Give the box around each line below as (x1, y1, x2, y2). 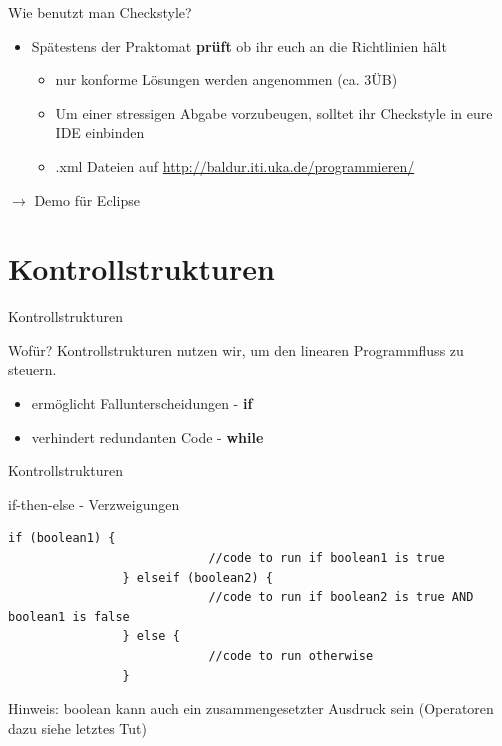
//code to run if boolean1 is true (208, 551, 445, 566)
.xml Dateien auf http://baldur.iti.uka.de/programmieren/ (55, 155, 415, 176)
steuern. (8, 359, 57, 380)
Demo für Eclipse (34, 189, 140, 210)
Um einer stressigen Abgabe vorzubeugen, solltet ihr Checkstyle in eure (55, 102, 493, 123)
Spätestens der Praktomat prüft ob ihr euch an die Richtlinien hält (31, 35, 447, 56)
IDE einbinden (55, 122, 145, 143)
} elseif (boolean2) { (122, 570, 273, 585)
